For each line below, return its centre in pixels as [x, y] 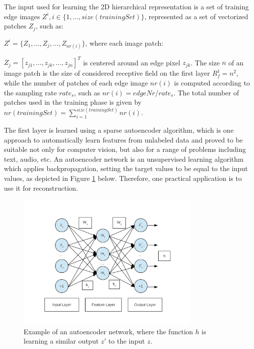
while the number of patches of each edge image [76, 82]
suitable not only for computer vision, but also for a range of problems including [125, 149]
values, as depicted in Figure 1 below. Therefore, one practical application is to [123, 178]
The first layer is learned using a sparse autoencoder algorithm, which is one [119, 130]
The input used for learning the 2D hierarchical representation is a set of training [127, 6]
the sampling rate [30, 92]
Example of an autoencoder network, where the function [108, 331]
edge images [22, 16]
